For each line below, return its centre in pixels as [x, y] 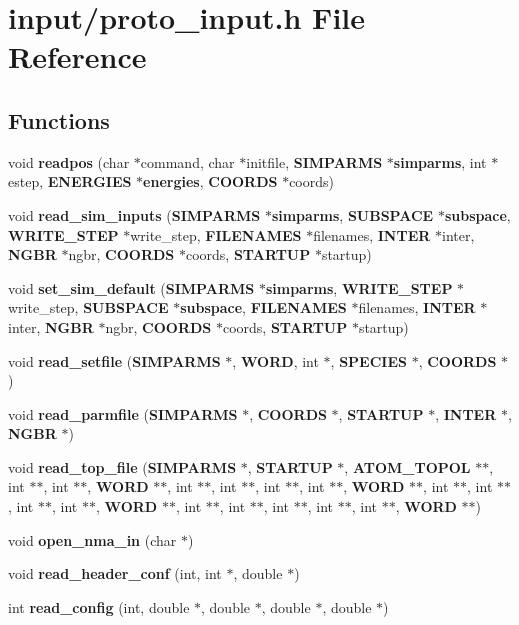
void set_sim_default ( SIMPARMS [131, 287]
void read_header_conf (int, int [115, 573]
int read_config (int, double [99, 606]
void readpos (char [69, 161]
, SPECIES [368, 360]
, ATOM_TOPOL [407, 466]
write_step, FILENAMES [216, 234]
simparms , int [440, 161]
